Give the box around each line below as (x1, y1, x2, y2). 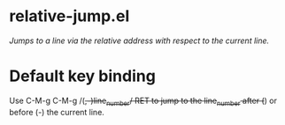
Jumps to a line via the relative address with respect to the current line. (9, 35, 270, 46)
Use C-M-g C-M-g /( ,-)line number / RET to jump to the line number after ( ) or (9, 95, 277, 107)
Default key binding (9, 66, 157, 86)
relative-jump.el (9, 6, 130, 26)
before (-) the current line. (9, 107, 104, 117)
